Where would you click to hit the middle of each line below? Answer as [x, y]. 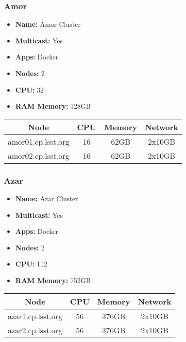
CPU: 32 [29, 89]
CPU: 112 [31, 264]
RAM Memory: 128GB [53, 106]
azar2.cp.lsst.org [35, 330]
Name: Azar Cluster [47, 198]
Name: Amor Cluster [48, 24]
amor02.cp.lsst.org [39, 155]
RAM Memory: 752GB [53, 280]
